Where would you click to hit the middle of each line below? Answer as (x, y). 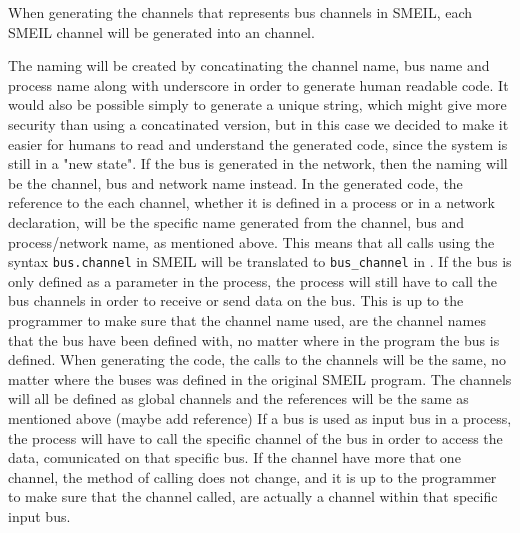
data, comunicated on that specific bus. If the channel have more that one (234, 457)
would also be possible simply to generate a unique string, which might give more (257, 104)
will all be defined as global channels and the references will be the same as (238, 398)
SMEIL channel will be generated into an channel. (161, 31)
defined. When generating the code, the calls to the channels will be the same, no (257, 359)
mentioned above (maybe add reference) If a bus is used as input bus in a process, (260, 417)
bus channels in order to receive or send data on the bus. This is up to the (236, 300)
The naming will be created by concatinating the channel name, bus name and (249, 65)
